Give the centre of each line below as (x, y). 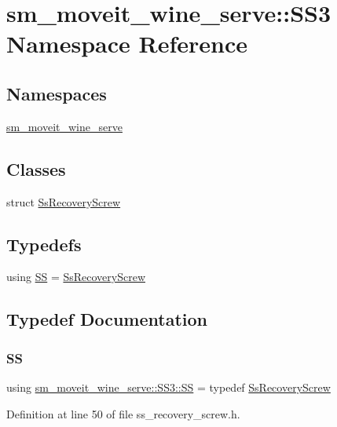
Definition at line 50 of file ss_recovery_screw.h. (123, 413)
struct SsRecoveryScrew (64, 201)
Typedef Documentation (107, 319)
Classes (36, 168)
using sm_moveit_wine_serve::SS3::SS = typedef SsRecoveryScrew (168, 387)
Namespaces (57, 93)
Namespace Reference (127, 44)
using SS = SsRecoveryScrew (76, 277)
